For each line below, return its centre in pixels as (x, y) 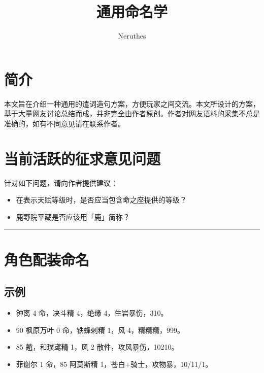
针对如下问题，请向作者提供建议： (61, 182)
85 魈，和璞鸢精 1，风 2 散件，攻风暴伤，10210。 (97, 347)
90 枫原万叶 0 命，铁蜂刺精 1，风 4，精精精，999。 (100, 330)
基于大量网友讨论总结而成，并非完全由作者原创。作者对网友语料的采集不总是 (132, 113)
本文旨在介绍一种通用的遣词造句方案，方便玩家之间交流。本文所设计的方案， (132, 103)
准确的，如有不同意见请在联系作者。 (64, 123)
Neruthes (132, 36)
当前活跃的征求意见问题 (82, 158)
